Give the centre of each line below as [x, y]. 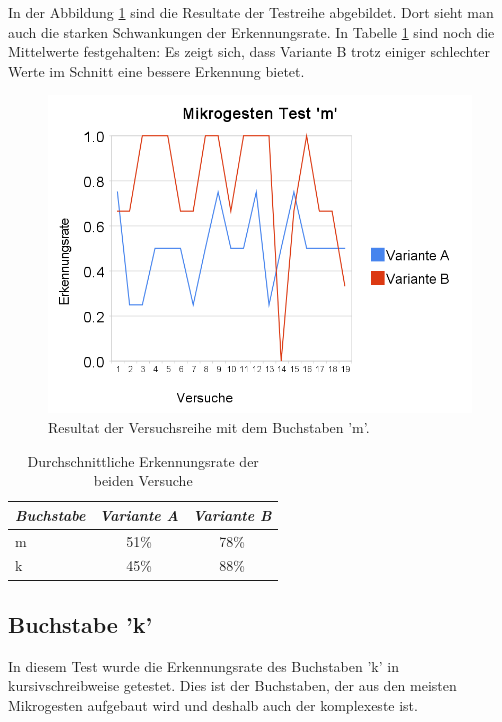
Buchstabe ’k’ [80, 623]
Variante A [139, 514]
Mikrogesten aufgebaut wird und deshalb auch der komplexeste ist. [213, 704]
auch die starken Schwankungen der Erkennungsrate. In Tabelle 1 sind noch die [251, 31]
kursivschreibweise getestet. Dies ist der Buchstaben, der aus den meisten [232, 685]
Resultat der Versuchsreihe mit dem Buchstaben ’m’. [209, 426]
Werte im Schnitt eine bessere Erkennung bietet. [156, 70]
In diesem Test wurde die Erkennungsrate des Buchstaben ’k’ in [203, 665]
